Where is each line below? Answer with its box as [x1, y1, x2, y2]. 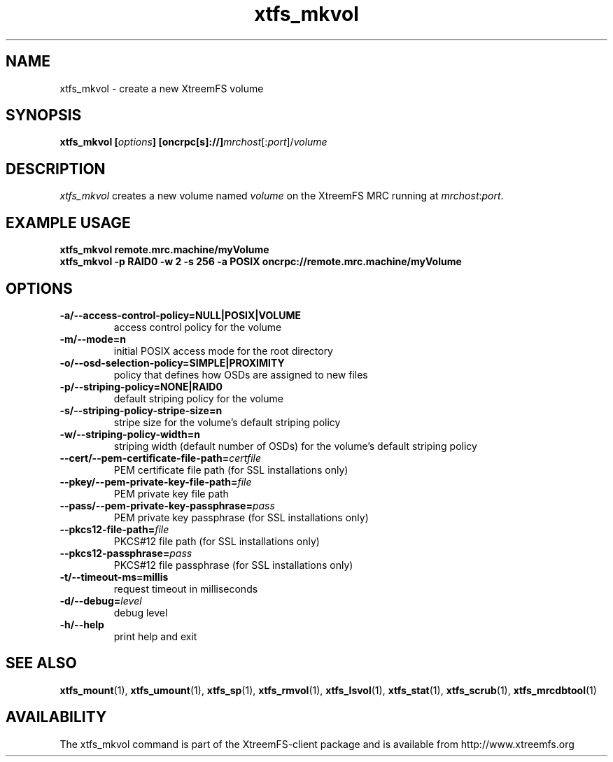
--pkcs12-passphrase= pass [59, 546, 192, 559]
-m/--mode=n [59, 332, 126, 345]
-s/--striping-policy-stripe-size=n [59, 404, 223, 416]
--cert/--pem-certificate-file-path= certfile [59, 451, 262, 464]
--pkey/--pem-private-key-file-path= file [59, 475, 252, 488]
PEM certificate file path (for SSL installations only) [113, 463, 348, 476]
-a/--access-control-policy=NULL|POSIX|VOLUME [59, 309, 301, 321]
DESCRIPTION [6, 160, 106, 178]
